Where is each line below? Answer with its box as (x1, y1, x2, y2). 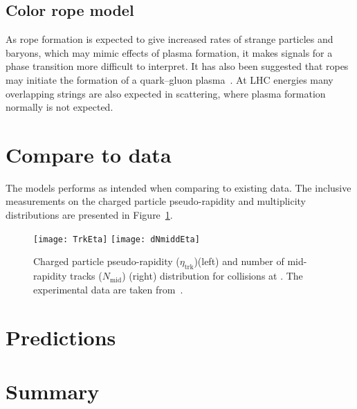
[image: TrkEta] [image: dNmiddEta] (33, 234, 200, 244)
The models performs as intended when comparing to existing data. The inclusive (6, 180, 351, 194)
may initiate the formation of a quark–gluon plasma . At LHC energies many (6, 72, 333, 87)
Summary (6, 376, 100, 405)
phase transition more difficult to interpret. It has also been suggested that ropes (6, 59, 349, 73)
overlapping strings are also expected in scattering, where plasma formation (6, 86, 326, 100)
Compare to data (6, 140, 172, 168)
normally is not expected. (6, 100, 113, 114)
